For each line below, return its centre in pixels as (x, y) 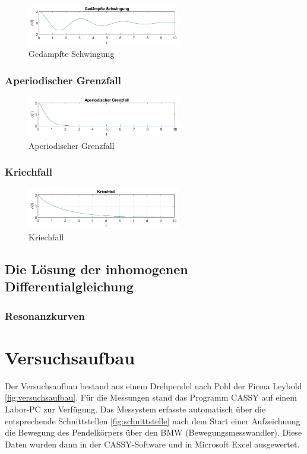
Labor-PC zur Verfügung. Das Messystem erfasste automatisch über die (135, 409)
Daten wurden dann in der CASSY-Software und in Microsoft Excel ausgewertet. (152, 444)
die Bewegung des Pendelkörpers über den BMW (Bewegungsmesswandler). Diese (153, 432)
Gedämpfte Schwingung (72, 54)
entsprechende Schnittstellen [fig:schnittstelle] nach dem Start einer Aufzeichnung (153, 420)
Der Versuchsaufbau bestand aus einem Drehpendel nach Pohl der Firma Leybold (153, 385)
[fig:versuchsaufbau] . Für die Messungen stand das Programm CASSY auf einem (151, 397)
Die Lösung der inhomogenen (96, 269)
